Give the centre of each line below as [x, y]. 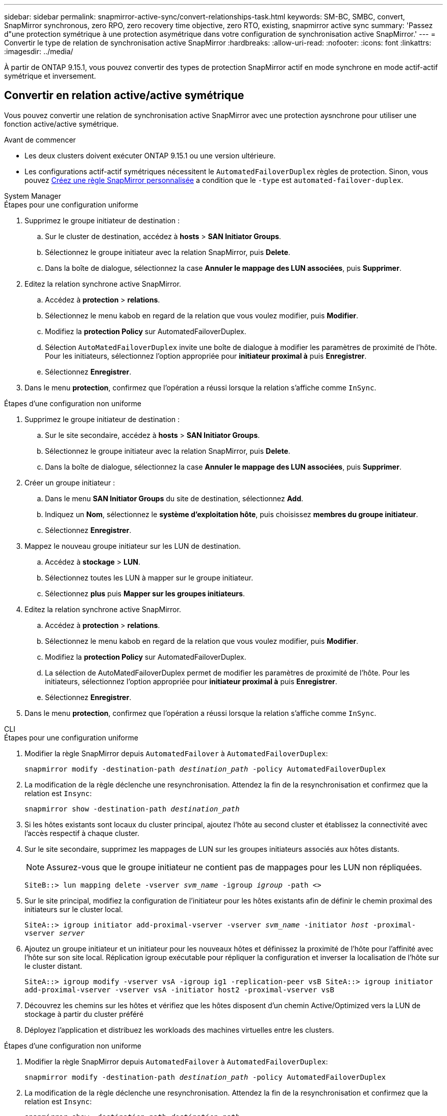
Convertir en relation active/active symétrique [124, 96]
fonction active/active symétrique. [61, 124]
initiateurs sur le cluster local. [74, 909]
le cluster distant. [54, 966]
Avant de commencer [40, 139]
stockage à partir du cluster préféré [84, 1014]
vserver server [55, 933]
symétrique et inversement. [50, 76]
